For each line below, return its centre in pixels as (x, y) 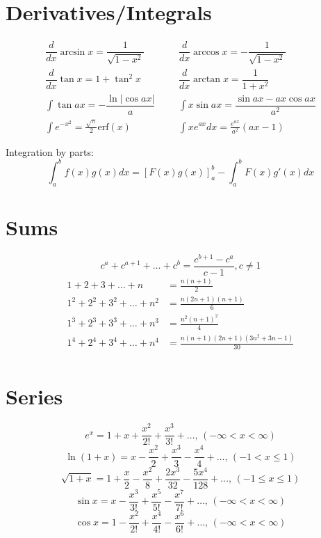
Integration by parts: (50, 151)
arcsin (73, 52)
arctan (207, 80)
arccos (206, 52)
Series (34, 396)
